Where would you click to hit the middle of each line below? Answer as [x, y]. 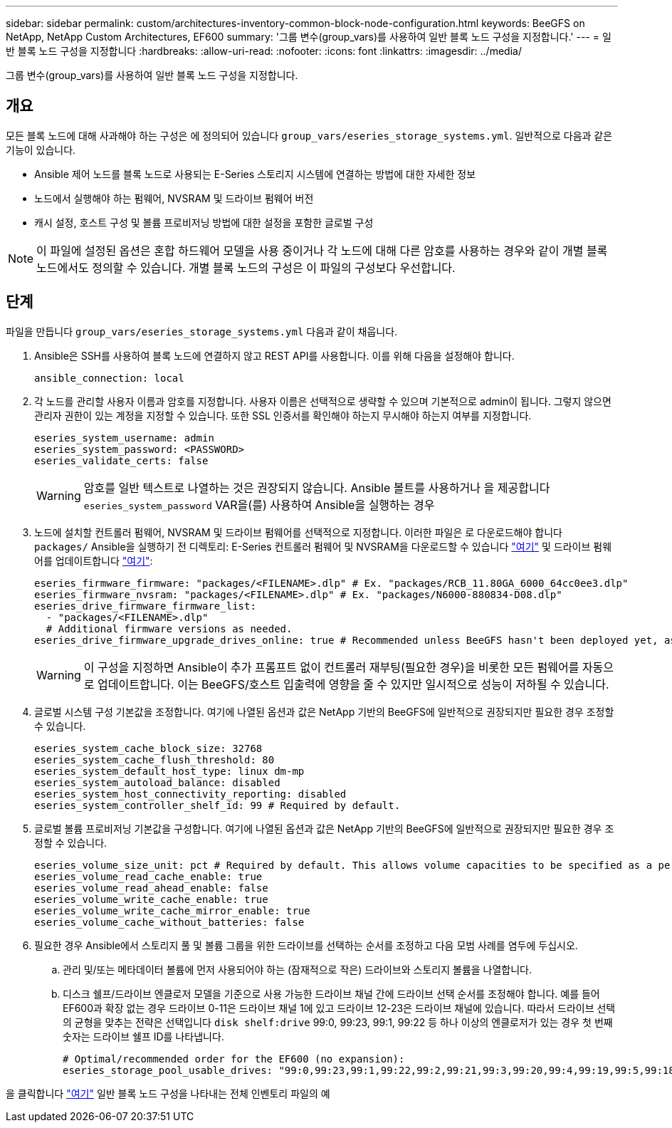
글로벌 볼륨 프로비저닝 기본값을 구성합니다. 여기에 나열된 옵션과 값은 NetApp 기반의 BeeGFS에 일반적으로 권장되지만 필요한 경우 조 [324, 828]
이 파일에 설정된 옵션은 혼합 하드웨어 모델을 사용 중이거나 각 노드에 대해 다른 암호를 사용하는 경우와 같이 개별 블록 [322, 250]
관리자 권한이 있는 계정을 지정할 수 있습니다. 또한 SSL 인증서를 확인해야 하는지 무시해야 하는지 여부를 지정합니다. [283, 415]
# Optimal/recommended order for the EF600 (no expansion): [234, 1059]
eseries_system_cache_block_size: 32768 [148, 748]
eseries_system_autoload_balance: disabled [157, 782]
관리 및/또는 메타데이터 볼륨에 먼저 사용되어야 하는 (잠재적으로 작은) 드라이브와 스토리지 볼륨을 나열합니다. [298, 969]
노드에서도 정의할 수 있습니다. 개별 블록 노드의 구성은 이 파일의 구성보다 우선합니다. [246, 267]
